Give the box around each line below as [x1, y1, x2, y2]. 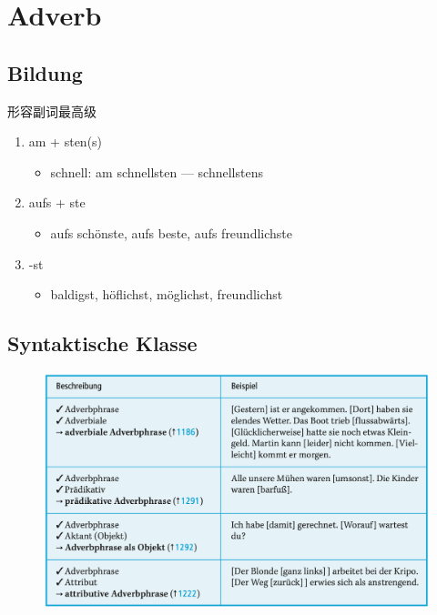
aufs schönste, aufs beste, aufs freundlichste [50, 223, 293, 242]
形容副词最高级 [7, 101, 97, 120]
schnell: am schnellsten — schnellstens [50, 162, 263, 181]
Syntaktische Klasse [7, 329, 198, 358]
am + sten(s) [28, 132, 103, 151]
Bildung [7, 58, 83, 86]
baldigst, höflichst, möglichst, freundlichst [50, 285, 283, 304]
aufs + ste [28, 193, 86, 212]
